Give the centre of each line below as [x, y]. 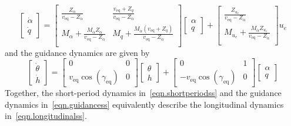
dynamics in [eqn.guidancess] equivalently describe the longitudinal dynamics [144, 104]
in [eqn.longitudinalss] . [46, 116]
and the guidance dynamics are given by [77, 52]
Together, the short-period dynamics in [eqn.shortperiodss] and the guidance [143, 93]
